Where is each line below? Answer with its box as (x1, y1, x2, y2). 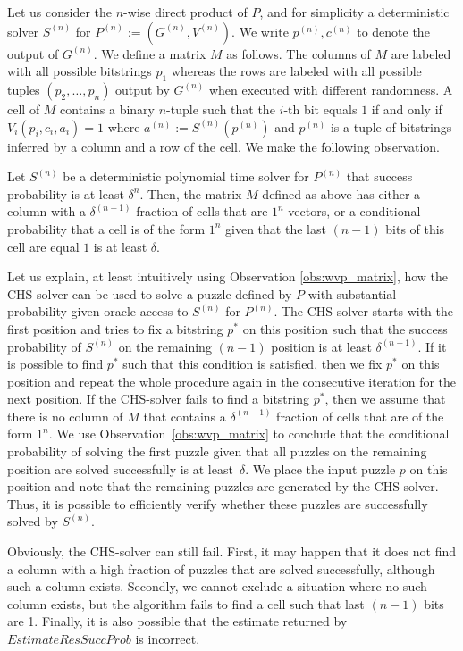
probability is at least (7, 184, 124, 203)
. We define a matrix (93, 44, 206, 63)
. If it (417, 337, 447, 355)
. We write (231, 21, 289, 40)
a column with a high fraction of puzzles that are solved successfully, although (7, 559, 435, 578)
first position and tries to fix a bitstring (7, 319, 223, 338)
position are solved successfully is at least (7, 459, 233, 478)
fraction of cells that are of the (276, 406, 444, 425)
